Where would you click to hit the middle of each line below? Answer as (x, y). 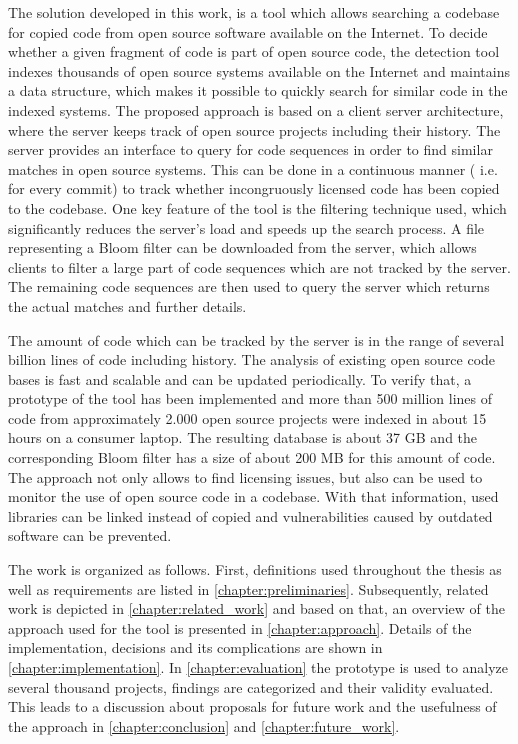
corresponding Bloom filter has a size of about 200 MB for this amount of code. (252, 457)
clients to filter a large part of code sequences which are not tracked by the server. (259, 266)
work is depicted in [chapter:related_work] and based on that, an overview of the (256, 608)
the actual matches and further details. (127, 305)
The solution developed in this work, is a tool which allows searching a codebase (254, 12)
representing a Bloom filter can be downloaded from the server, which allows (242, 247)
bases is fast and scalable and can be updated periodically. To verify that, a (240, 378)
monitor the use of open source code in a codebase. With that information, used (253, 496)
